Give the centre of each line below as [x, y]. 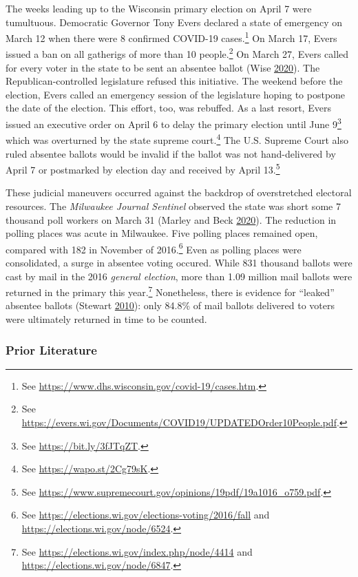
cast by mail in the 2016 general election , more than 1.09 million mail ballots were [179, 276]
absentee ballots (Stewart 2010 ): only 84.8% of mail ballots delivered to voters [170, 305]
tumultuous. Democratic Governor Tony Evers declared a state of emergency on [174, 22]
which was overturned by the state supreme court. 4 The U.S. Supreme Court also [177, 139]
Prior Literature [51, 349]
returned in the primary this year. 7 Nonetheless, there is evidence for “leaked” [170, 291]
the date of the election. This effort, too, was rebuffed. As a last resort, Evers [168, 108]
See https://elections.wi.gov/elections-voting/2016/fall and [146, 515]
